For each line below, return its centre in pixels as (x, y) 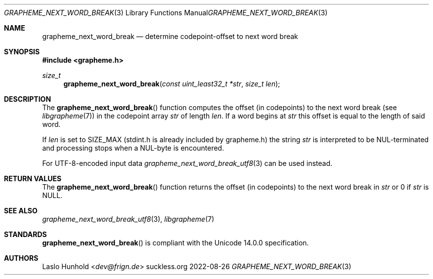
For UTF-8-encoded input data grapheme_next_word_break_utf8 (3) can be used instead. (187, 163)
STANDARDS (25, 234)
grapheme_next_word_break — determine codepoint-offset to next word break (170, 36)
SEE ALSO (21, 211)
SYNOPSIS (22, 52)
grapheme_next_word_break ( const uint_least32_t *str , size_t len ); (172, 84)
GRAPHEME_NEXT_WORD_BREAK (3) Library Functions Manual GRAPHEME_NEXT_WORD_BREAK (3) (166, 13)
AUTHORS (21, 258)
